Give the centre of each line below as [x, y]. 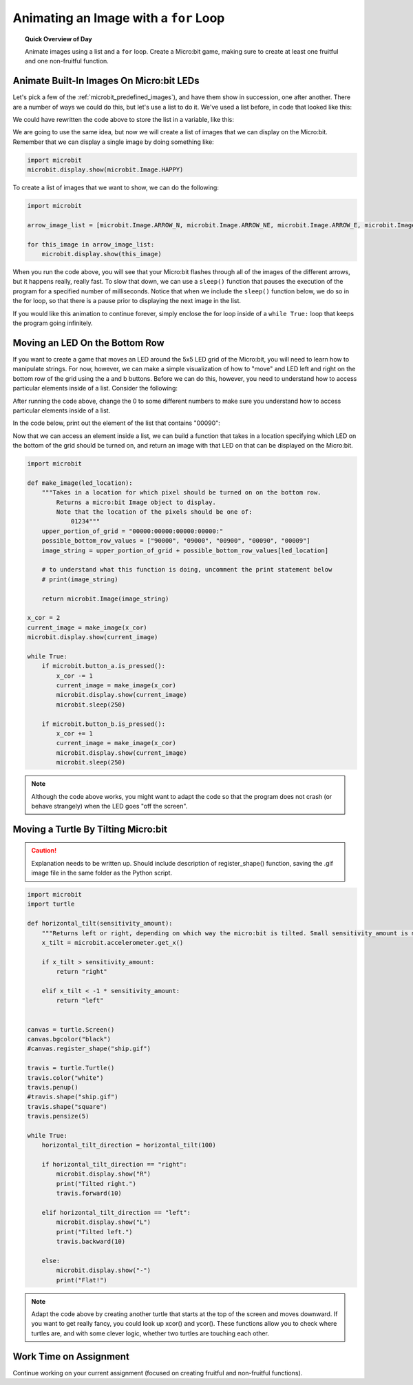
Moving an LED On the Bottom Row [88, 343]
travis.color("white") [65, 1077]
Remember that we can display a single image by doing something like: [114, 142]
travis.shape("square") [67, 1106]
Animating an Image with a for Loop [119, 18]
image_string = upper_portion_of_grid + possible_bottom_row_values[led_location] [185, 550]
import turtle [51, 904]
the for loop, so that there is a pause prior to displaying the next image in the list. [127, 301]
